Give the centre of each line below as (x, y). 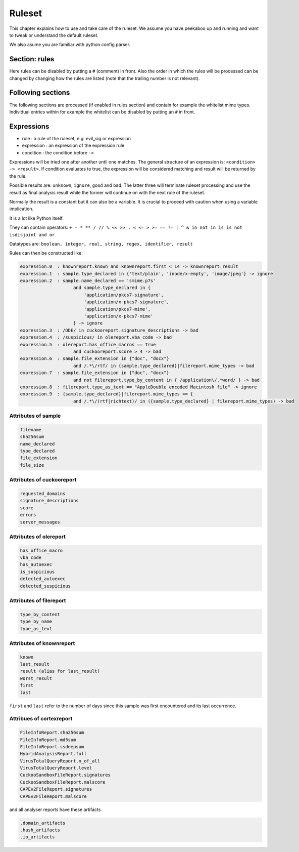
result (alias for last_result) (60, 671)
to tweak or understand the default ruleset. (54, 35)
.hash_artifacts (40, 830)
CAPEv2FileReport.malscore (53, 796)
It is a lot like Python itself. (37, 218)
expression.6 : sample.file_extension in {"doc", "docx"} (94, 359)
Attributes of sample (35, 416)
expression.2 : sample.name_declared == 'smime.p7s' (88, 281)
